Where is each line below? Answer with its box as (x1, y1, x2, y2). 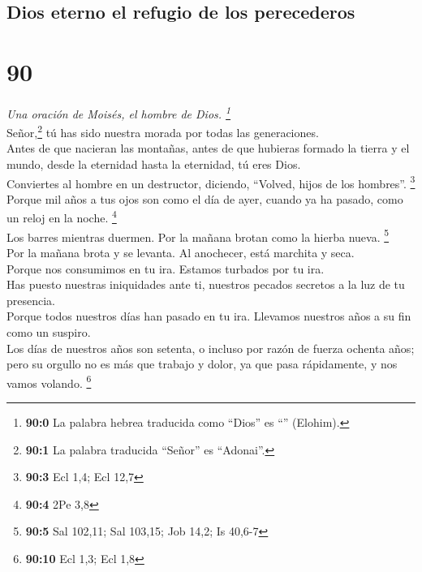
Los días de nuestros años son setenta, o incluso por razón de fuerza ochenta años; (6, 339, 415, 356)
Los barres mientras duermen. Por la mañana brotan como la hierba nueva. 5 (6, 226, 390, 245)
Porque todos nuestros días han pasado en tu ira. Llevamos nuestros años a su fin (6, 308, 411, 325)
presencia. (6, 291, 56, 308)
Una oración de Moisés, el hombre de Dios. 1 (6, 102, 231, 122)
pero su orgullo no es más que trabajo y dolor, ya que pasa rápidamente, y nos (6, 355, 398, 372)
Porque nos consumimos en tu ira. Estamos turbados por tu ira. (6, 260, 325, 277)
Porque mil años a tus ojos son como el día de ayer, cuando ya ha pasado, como (6, 190, 403, 207)
